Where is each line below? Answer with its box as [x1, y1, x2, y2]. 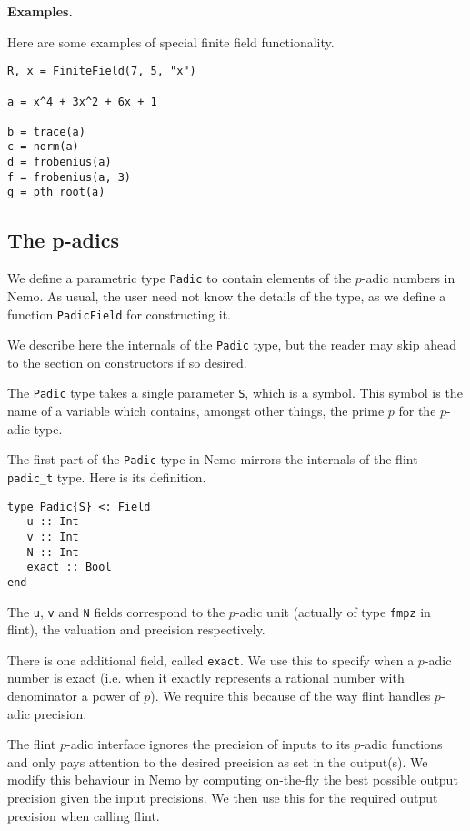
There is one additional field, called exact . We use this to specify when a [7, 650, 415, 669]
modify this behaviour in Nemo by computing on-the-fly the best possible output [7, 770, 458, 789]
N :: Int [26, 545, 79, 559]
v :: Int [26, 530, 79, 543]
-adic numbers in [361, 269, 455, 288]
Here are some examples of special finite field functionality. [7, 32, 335, 51]
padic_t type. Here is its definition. [7, 467, 206, 486]
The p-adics [7, 226, 119, 254]
